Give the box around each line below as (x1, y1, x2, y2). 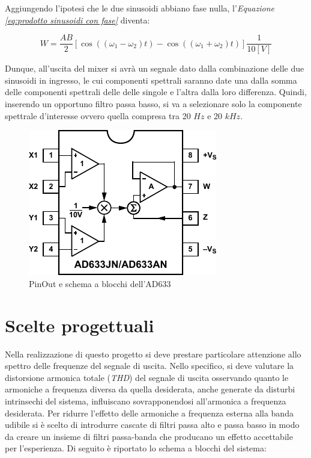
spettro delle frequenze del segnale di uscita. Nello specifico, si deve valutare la (5, 359, 294, 372)
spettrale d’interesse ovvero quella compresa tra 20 (5, 109, 191, 122)
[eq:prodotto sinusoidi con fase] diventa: (5, 13, 150, 26)
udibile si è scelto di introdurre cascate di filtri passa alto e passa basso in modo (5, 418, 300, 431)
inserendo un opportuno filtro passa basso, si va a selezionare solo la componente (5, 97, 302, 110)
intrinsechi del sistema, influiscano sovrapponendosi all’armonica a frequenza (5, 394, 286, 407)
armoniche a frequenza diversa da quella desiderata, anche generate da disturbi (5, 383, 295, 395)
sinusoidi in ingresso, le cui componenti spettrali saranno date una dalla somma (5, 73, 297, 86)
